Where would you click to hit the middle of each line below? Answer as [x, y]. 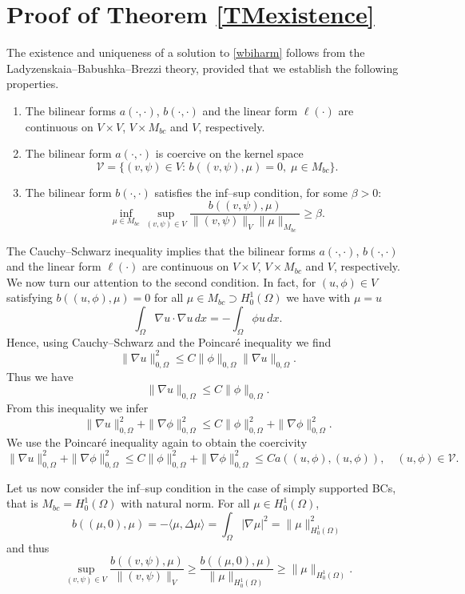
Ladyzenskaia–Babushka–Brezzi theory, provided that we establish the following [203, 68]
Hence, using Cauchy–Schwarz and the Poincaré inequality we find [169, 341]
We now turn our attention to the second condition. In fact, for [161, 281]
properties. [33, 84]
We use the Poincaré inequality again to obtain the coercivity [157, 441]
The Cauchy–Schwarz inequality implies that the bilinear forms [161, 250]
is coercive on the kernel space [229, 153]
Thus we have [40, 376]
